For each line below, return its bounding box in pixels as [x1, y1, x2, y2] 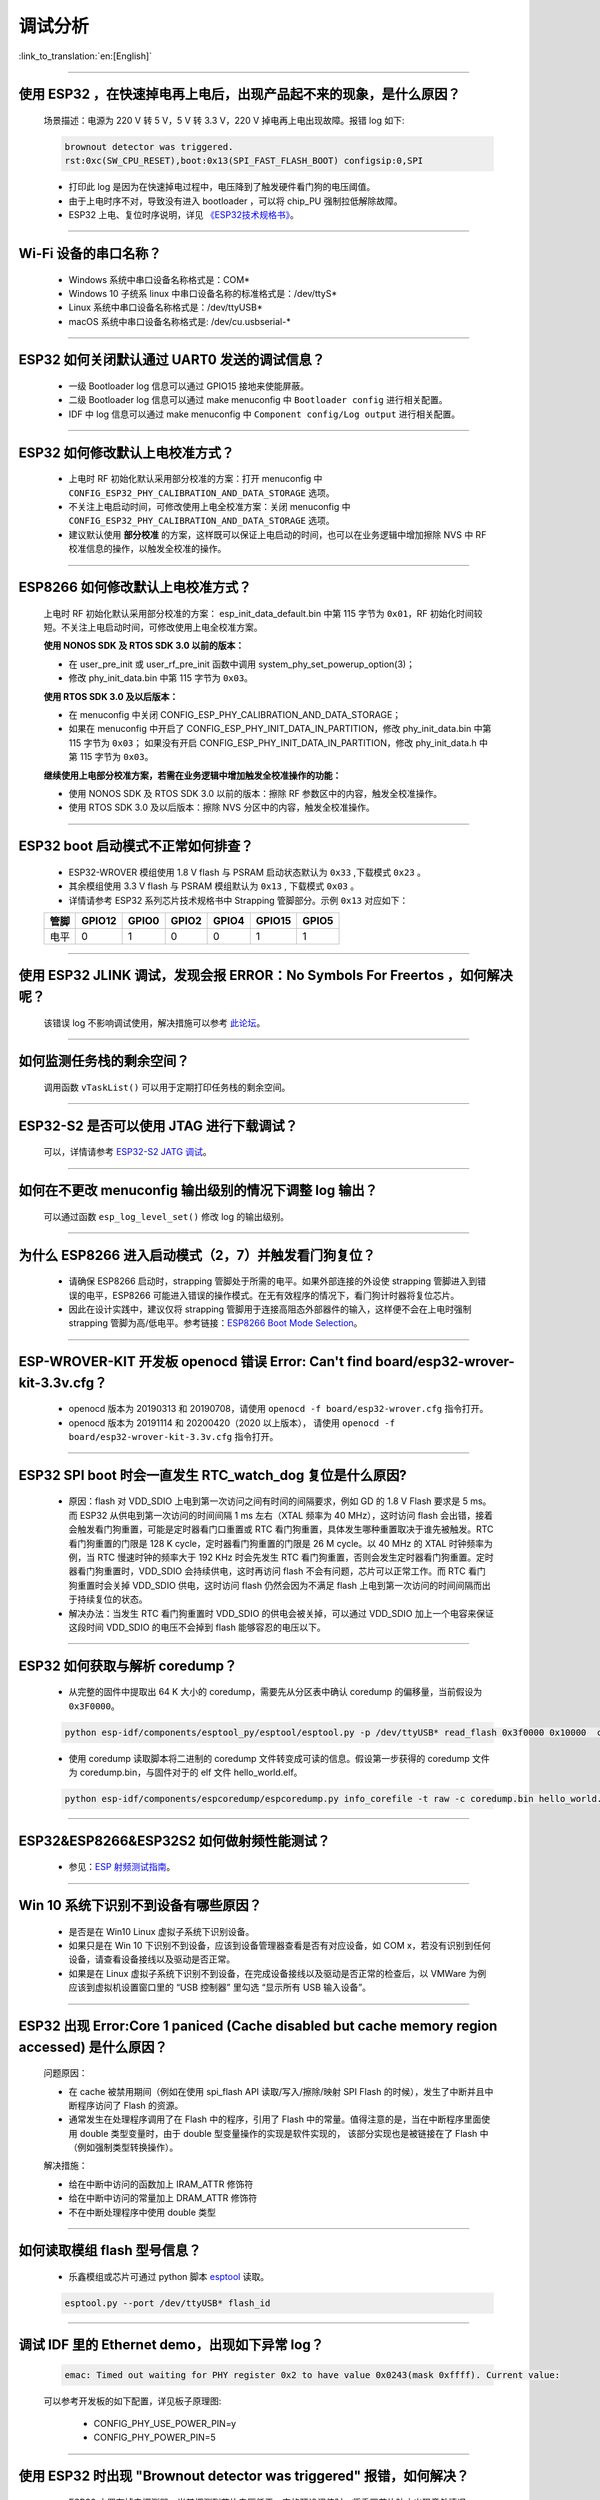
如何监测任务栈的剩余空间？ [18, 1053, 190, 1070]
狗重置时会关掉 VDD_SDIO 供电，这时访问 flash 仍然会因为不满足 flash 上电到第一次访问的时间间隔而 [68, 1579, 483, 1591]
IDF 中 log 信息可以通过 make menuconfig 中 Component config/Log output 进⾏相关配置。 [68, 408, 461, 420]
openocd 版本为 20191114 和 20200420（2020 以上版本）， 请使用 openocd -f [68, 1416, 395, 1429]
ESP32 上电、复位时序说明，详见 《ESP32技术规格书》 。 [68, 209, 299, 221]
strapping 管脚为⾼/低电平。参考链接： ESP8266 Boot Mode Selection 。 [68, 1317, 363, 1329]
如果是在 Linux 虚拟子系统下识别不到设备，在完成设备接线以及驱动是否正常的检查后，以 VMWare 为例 [68, 1967, 487, 1979]
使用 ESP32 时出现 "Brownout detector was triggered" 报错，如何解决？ [18, 2468, 470, 2485]
